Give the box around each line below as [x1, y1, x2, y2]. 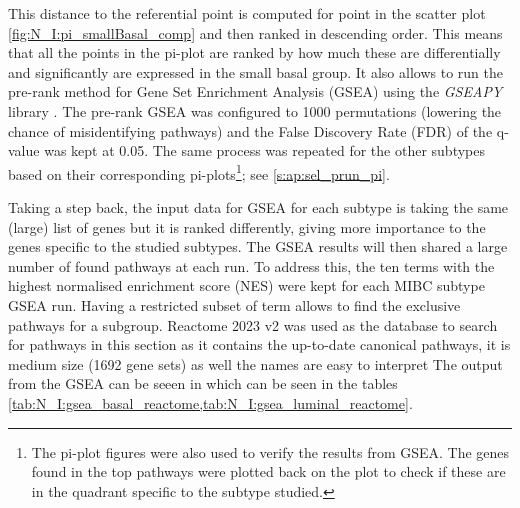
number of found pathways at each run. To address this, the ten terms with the [8, 255, 495, 276]
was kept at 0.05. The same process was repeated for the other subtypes [44, 140, 486, 161]
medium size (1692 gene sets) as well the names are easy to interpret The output [8, 353, 503, 374]
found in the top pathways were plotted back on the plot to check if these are [31, 461, 506, 482]
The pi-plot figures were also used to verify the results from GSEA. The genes [31, 441, 510, 462]
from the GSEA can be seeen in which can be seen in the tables [8, 373, 398, 394]
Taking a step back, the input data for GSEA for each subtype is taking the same [8, 197, 509, 217]
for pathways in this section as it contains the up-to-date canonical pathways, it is [8, 334, 511, 355]
